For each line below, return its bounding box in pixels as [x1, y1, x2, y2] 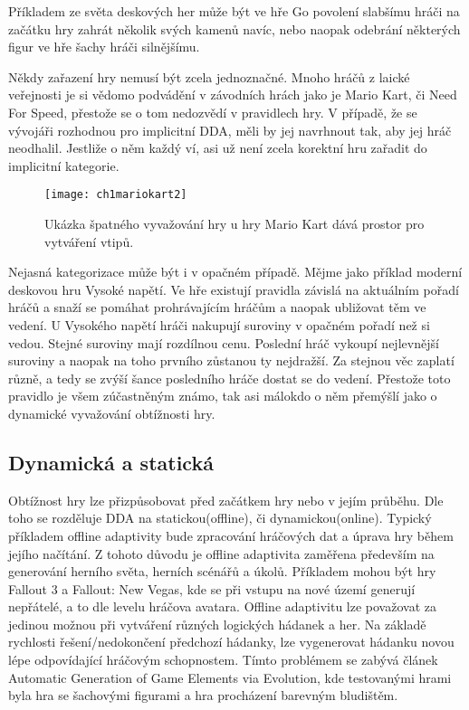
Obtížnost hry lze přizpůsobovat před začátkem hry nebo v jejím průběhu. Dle [8, 490, 444, 509]
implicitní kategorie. [8, 156, 120, 175]
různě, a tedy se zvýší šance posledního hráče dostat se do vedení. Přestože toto [8, 368, 451, 387]
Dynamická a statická [8, 448, 214, 476]
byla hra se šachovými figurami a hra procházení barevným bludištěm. [8, 686, 398, 705]
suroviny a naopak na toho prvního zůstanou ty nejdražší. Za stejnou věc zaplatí [8, 351, 455, 370]
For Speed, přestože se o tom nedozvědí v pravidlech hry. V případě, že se [8, 102, 417, 121]
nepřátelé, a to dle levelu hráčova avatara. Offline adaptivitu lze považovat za [8, 597, 436, 616]
